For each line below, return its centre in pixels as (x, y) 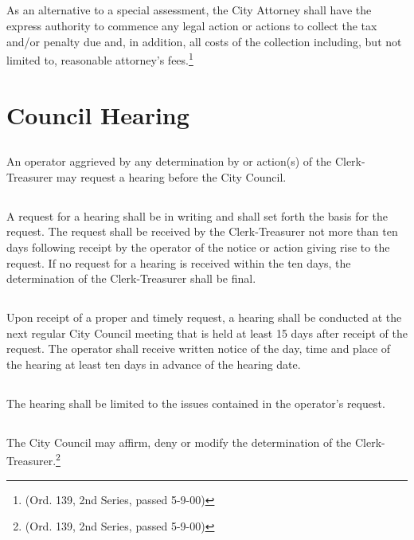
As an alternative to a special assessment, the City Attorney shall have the (189, 10)
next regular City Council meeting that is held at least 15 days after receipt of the (207, 333)
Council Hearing (98, 114)
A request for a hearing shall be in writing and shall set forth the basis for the (197, 215)
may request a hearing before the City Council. (171, 176)
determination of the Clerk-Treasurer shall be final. (131, 278)
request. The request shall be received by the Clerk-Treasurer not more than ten (202, 231)
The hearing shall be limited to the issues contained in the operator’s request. (196, 403)
